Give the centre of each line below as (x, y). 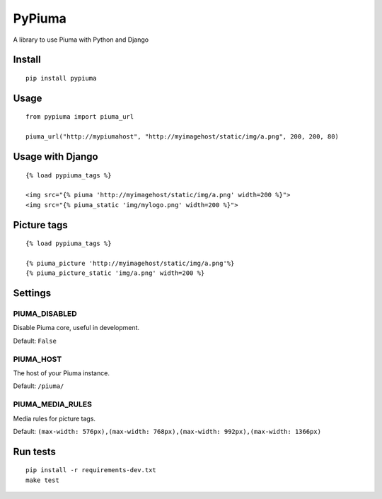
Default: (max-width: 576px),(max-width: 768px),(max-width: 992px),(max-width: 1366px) (167, 431)
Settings (32, 293)
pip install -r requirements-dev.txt (91, 470)
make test (42, 480)
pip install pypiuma (61, 78)
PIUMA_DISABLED (45, 314)
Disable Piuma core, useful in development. (76, 328)
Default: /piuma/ (39, 386)
